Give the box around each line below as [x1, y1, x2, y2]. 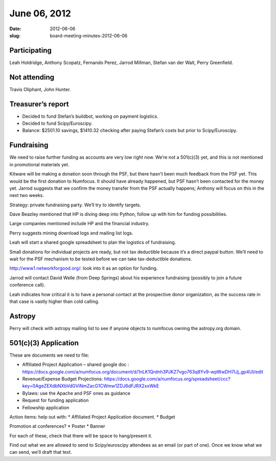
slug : [9, 32, 20, 38]
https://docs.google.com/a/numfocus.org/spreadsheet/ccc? [104, 376, 231, 382]
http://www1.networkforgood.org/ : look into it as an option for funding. [9, 265, 158, 271]
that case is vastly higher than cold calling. [9, 298, 100, 304]
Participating [9, 46, 52, 55]
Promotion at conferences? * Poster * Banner [9, 423, 106, 429]
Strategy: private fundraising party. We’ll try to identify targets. [9, 202, 142, 208]
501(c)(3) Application [9, 338, 79, 347]
